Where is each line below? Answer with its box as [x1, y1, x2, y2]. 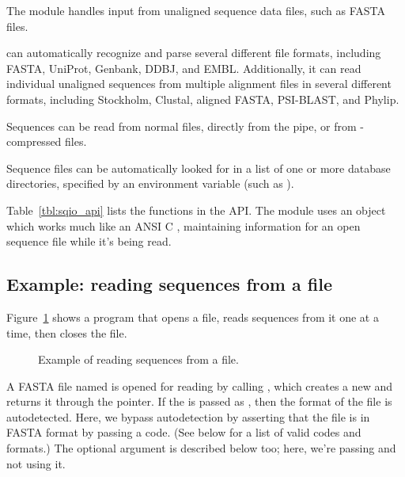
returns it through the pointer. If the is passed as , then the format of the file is [6, 393, 392, 410]
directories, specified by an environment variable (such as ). [6, 175, 294, 192]
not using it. [6, 455, 66, 471]
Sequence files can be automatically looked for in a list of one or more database [6, 159, 391, 176]
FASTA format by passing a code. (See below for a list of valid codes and [6, 424, 361, 441]
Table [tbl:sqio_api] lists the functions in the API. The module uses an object [6, 201, 386, 218]
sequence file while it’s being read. [6, 233, 172, 250]
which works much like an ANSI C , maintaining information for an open [6, 217, 361, 234]
